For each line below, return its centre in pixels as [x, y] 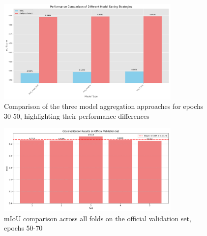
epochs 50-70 [23, 228]
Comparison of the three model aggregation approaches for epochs [104, 106]
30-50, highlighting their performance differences [77, 116]
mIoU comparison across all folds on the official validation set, [98, 218]
